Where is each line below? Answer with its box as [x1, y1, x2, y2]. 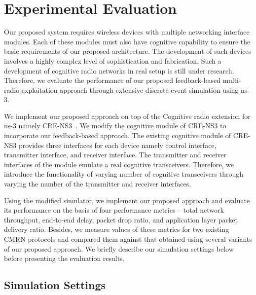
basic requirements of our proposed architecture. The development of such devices [4, 46, 252, 56]
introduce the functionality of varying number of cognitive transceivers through [4, 169, 243, 179]
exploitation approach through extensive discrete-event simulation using [21, 84, 239, 95]
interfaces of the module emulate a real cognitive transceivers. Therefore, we [4, 159, 234, 169]
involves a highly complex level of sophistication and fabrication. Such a [4, 55, 221, 66]
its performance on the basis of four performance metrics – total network [4, 205, 224, 215]
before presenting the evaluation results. [4, 253, 125, 263]
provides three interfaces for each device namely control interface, [18, 140, 217, 150]
